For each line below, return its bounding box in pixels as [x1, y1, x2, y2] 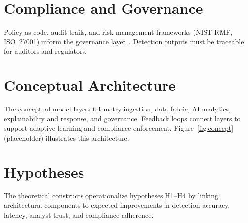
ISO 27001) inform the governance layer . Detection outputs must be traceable [4, 36, 244, 46]
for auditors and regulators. [4, 46, 87, 56]
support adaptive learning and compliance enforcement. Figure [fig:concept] [4, 123, 234, 133]
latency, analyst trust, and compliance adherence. [4, 209, 154, 220]
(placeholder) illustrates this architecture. [4, 132, 129, 143]
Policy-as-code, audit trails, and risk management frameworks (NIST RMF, [4, 27, 233, 37]
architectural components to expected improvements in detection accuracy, [4, 200, 230, 210]
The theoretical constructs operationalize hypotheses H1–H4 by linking [4, 190, 219, 200]
